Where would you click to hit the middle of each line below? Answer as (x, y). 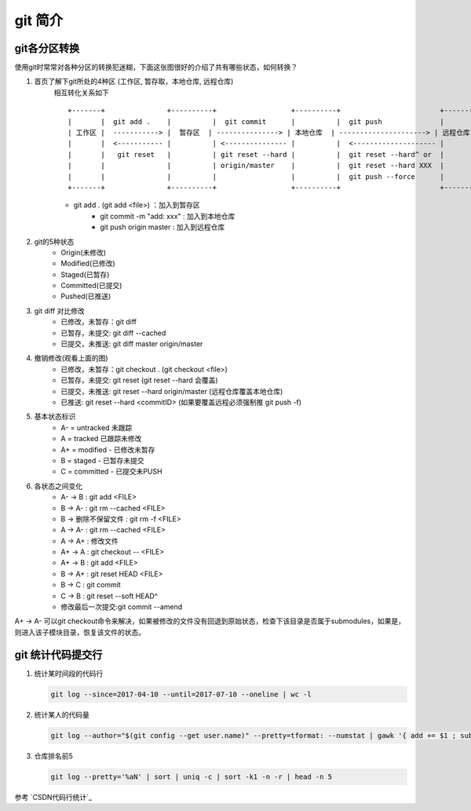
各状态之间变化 (58, 486)
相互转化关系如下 (81, 92)
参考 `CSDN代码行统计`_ (53, 797)
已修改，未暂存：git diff (99, 322)
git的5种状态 (54, 241)
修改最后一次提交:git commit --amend (122, 607)
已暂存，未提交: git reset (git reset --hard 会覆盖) (140, 380)
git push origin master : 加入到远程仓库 (162, 227)
